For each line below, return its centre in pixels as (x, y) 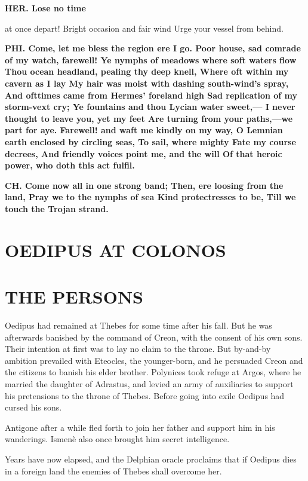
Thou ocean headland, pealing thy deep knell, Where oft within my (147, 71)
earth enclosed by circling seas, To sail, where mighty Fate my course (150, 141)
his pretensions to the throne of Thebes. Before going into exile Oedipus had (145, 395)
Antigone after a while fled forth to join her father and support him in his (140, 427)
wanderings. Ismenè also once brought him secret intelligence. (117, 439)
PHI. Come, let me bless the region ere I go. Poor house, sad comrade (153, 48)
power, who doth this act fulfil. (70, 165)
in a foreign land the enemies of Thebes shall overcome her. (113, 471)
